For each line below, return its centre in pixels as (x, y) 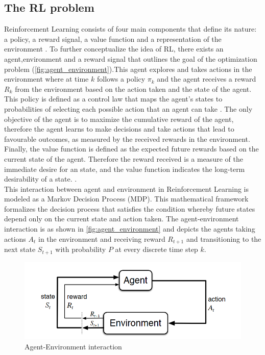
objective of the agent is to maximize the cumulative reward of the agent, (119, 119)
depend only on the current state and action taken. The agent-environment (122, 219)
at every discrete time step (156, 249)
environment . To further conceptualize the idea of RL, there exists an (114, 49)
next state (20, 249)
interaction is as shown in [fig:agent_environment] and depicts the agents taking (130, 229)
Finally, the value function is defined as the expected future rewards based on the (131, 149)
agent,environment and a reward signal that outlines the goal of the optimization (131, 58)
